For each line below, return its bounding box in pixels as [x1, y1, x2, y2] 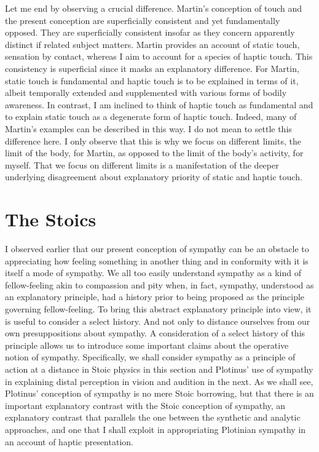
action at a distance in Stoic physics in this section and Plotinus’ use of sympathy [5, 362, 313, 375]
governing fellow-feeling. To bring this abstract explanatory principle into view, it [5, 303, 312, 315]
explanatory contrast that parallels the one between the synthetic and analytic [5, 411, 301, 424]
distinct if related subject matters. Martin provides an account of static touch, [5, 38, 300, 50]
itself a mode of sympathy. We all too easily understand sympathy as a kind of [5, 266, 301, 279]
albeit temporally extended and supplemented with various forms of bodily [5, 86, 287, 99]
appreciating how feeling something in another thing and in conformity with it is [5, 254, 309, 267]
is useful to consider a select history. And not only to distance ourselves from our [5, 314, 310, 327]
